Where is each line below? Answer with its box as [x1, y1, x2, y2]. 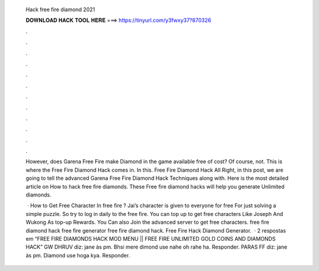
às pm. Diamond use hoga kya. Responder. [25, 251, 130, 259]
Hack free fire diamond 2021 [25, 6, 95, 13]
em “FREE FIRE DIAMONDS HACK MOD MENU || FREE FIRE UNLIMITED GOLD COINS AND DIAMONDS [25, 235, 276, 242]
